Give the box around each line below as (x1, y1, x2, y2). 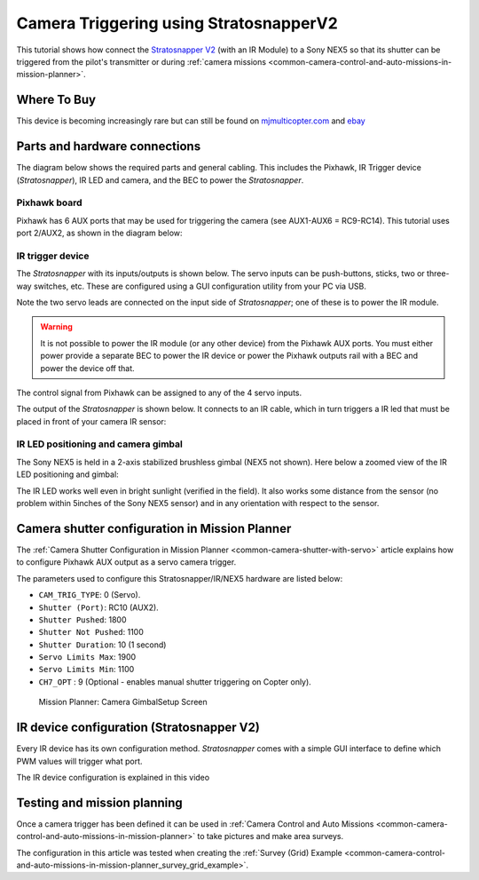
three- (426, 268, 450, 279)
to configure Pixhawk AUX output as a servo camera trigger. (16, 557, 237, 567)
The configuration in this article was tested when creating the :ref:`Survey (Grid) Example (16, 847, 343, 858)
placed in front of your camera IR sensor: (16, 416, 167, 426)
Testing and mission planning (16, 795, 184, 810)
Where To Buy (16, 92, 97, 107)
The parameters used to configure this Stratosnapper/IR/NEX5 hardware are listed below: (16, 573, 343, 583)
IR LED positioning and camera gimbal (16, 438, 184, 450)
